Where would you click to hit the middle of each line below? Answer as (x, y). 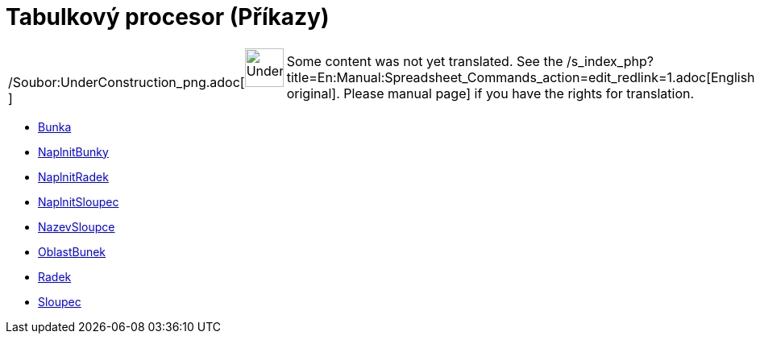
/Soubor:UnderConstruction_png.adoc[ (127, 82)
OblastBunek (72, 251)
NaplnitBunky (73, 151)
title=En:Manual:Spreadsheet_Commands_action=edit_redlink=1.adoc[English (521, 77)
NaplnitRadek (73, 176)
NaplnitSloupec (79, 201)
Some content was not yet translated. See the (425, 61)
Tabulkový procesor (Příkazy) (168, 17)
